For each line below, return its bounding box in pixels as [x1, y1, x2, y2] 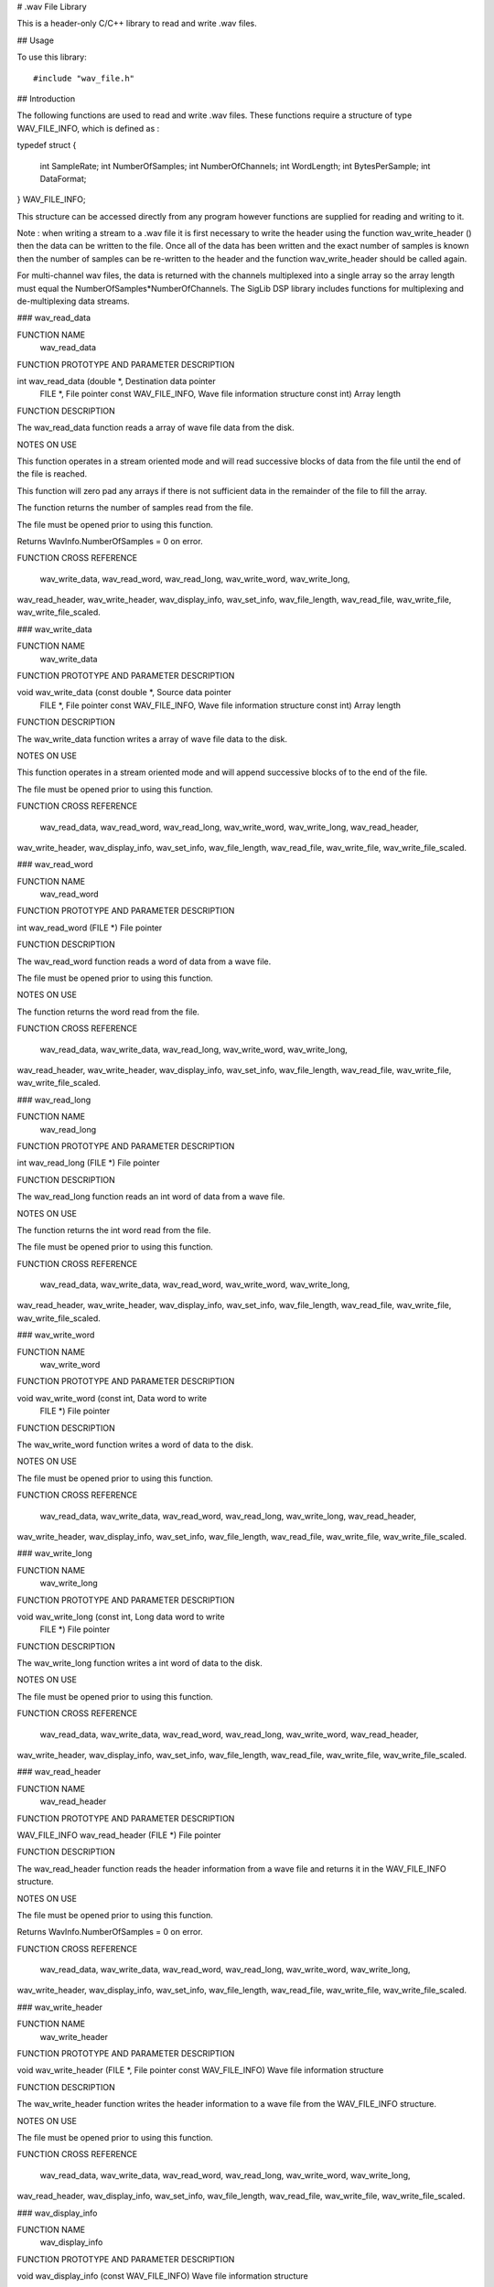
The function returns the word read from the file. [16, 1006, 200, 1017]
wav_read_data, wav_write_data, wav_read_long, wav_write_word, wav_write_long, [39, 1044, 348, 1055]
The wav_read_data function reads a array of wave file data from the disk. [16, 422, 295, 434]
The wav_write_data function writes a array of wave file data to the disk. [16, 733, 288, 745]
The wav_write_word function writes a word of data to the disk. [16, 1439, 253, 1450]
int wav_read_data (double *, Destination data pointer [16, 375, 216, 386]
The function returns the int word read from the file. [16, 1224, 211, 1235]
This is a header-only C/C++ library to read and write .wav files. [16, 18, 257, 29]
